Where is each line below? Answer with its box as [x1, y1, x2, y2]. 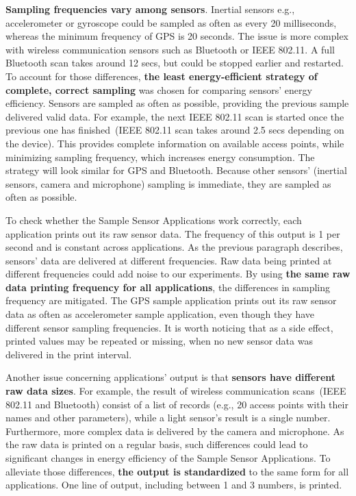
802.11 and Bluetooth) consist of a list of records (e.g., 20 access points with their [5, 397, 348, 411]
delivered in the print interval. [5, 347, 132, 361]
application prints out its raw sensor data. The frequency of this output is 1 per [5, 226, 340, 240]
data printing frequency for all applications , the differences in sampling [5, 280, 331, 294]
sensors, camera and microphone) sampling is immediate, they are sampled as [5, 176, 331, 190]
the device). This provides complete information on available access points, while [5, 136, 344, 150]
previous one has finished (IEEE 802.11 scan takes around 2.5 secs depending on [5, 123, 344, 137]
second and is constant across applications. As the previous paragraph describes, [5, 240, 343, 254]
